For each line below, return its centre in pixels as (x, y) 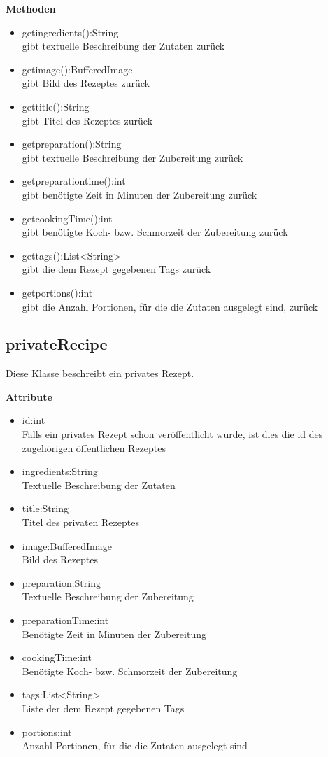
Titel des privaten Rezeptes (80, 522)
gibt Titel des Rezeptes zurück (87, 120)
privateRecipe (57, 344)
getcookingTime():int (67, 218)
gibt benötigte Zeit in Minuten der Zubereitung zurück (140, 194)
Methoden (31, 8)
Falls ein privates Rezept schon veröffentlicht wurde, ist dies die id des (172, 434)
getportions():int (57, 292)
